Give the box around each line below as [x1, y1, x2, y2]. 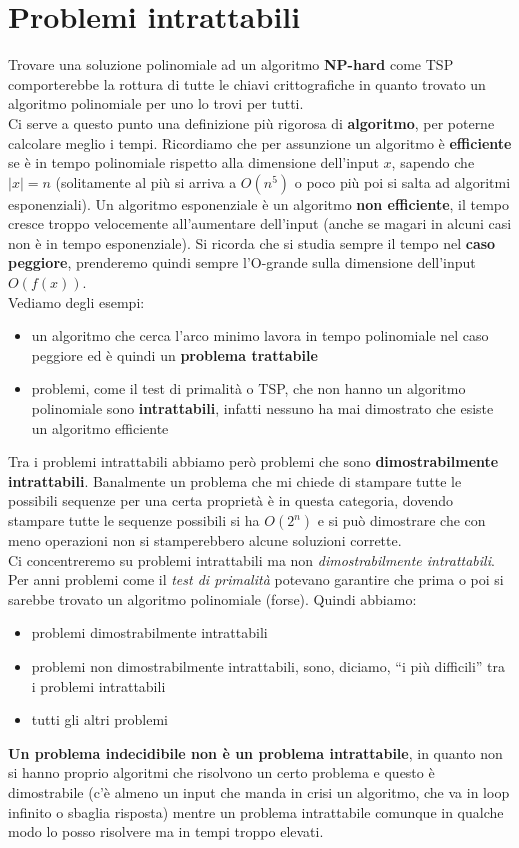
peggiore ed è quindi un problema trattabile [31, 344, 318, 365]
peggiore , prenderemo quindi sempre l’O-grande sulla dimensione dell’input [8, 252, 476, 273]
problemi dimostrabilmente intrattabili [31, 622, 268, 643]
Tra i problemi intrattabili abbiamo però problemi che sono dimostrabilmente [8, 451, 499, 472]
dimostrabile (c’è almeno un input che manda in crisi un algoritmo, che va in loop [8, 781, 510, 802]
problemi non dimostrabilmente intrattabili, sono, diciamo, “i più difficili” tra [31, 655, 506, 676]
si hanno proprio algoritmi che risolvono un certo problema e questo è [8, 762, 435, 783]
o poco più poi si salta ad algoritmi [294, 171, 511, 192]
